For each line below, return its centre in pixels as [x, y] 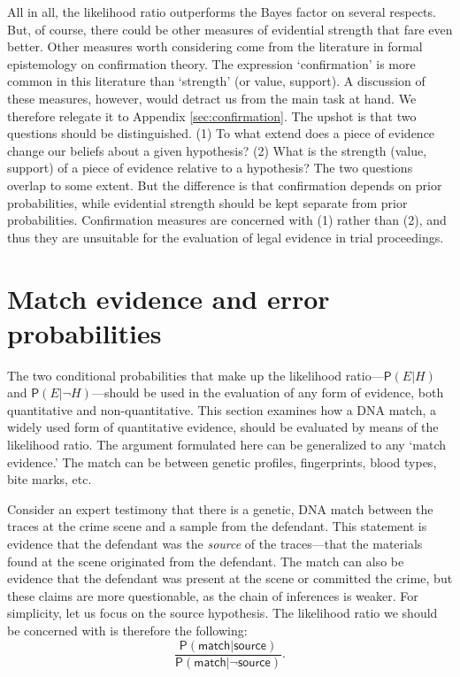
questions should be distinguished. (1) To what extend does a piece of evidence [221, 133]
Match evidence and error [169, 298]
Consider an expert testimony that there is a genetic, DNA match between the [220, 508]
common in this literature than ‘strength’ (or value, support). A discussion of [216, 81]
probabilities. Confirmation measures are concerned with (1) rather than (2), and [227, 220]
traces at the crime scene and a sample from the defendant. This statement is [217, 526]
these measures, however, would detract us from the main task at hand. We [212, 98]
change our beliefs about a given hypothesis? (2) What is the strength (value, [217, 150]
